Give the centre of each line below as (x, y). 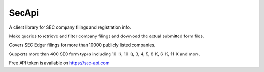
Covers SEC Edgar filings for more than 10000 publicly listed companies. (82, 45)
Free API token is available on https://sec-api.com (59, 63)
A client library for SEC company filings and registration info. (70, 27)
